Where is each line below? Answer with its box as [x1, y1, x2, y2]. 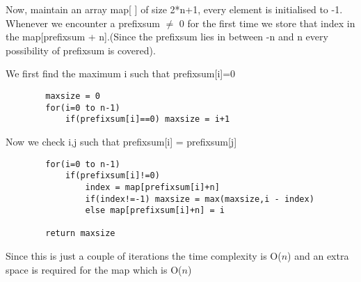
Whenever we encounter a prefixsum [6, 15, 160, 30]
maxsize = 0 [45, 91, 101, 101]
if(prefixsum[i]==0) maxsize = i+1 [65, 114, 230, 125]
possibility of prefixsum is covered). [6, 42, 156, 57]
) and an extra [287, 249, 349, 263]
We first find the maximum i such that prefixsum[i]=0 [6, 66, 236, 81]
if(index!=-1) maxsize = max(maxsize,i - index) [85, 194, 314, 204]
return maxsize [45, 228, 115, 239]
